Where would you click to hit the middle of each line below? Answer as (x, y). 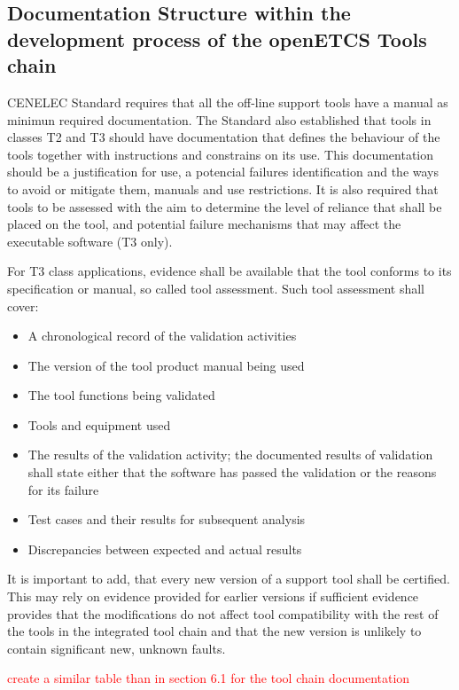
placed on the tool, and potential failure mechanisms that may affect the (204, 224)
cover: (23, 306)
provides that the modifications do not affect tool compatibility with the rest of (223, 613)
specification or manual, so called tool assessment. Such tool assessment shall (216, 288)
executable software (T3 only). (90, 241)
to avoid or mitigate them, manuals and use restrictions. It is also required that (223, 188)
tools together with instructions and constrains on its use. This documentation (221, 154)
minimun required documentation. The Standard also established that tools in (219, 119)
